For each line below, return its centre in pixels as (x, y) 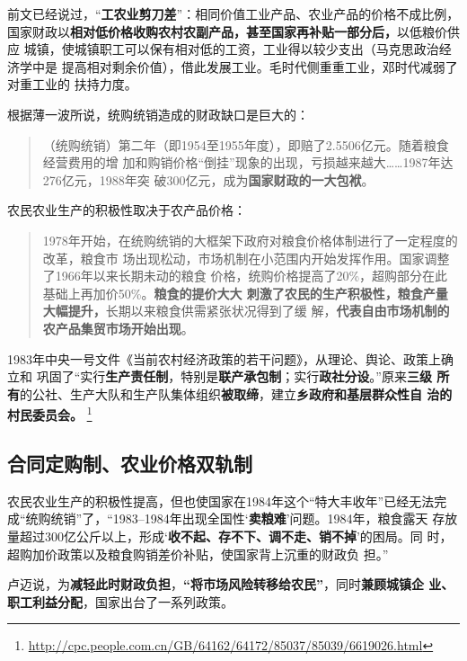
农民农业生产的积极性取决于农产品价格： (127, 210)
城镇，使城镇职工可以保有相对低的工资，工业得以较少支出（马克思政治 (231, 49)
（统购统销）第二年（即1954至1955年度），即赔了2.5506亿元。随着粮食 (246, 144)
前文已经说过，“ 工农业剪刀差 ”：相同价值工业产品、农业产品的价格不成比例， (233, 13)
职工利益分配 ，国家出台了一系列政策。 (120, 601)
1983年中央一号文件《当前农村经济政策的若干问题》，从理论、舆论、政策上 (224, 358)
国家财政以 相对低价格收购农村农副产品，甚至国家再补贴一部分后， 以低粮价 (227, 31)
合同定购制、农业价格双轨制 (130, 463)
